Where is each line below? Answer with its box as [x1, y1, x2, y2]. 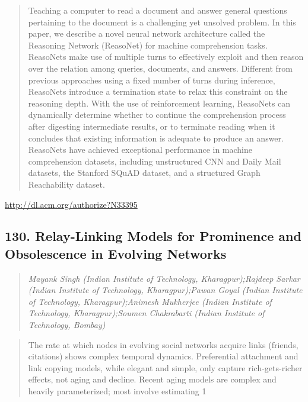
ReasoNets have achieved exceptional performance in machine [28, 143, 253, 156]
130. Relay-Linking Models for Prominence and [5, 227, 301, 245]
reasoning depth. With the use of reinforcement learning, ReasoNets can [28, 97, 291, 109]
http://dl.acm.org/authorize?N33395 [5, 198, 138, 210]
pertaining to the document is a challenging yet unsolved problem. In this [28, 15, 296, 28]
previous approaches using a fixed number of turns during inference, [28, 73, 275, 86]
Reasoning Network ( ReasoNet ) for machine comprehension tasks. [28, 38, 268, 51]
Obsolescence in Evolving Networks [5, 244, 227, 262]
